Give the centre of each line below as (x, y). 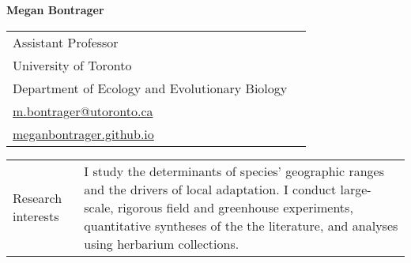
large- (356, 189)
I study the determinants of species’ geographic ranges (234, 171)
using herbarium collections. (162, 243)
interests (36, 216)
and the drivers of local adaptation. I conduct (210, 189)
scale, (99, 207)
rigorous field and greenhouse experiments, (236, 207)
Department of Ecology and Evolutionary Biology (150, 88)
